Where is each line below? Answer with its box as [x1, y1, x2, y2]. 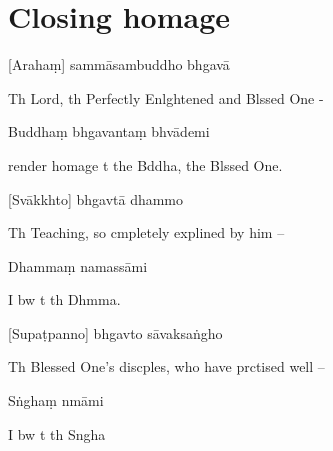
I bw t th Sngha [8, 423, 106, 444]
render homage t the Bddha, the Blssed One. [8, 154, 283, 175]
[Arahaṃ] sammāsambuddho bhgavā [8, 54, 230, 75]
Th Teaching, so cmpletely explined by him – [8, 222, 285, 243]
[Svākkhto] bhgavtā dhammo [8, 188, 184, 209]
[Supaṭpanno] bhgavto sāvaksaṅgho [8, 322, 223, 343]
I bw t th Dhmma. [8, 289, 121, 310]
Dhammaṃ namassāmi [8, 255, 148, 276]
